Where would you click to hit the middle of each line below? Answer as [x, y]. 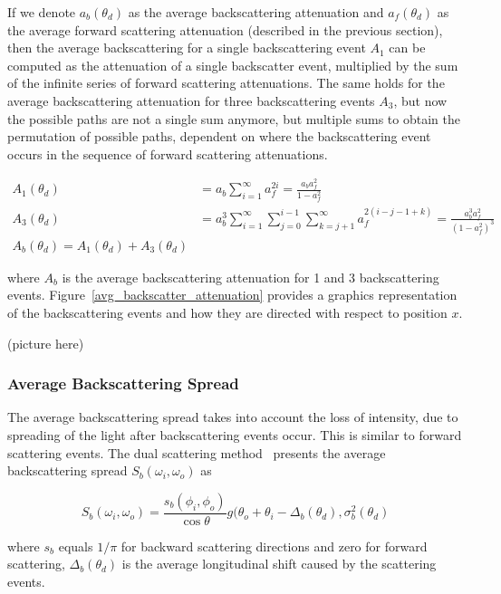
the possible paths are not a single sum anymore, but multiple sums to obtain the [234, 118]
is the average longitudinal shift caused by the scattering [279, 564]
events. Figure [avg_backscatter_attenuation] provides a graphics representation [232, 295]
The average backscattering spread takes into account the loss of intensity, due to [233, 417]
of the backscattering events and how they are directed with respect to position [227, 313]
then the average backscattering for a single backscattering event [187, 48]
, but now [420, 100]
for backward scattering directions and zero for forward [274, 546]
